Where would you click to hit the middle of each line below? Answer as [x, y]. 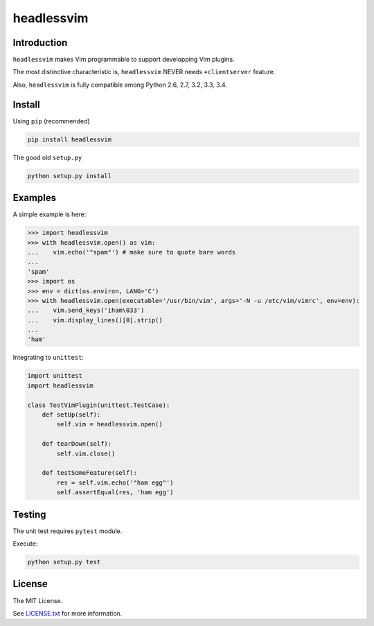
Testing [29, 514]
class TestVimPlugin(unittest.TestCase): [99, 405]
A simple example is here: [50, 214]
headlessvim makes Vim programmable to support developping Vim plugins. [124, 60]
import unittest [55, 376]
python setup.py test [64, 562]
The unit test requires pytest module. [68, 531]
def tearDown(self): [77, 444]
